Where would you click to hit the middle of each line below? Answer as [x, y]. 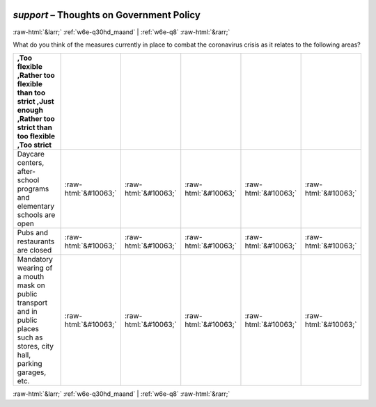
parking [30, 364]
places [28, 329]
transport [32, 303]
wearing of [35, 268]
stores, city [36, 346]
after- [26, 172]
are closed [34, 250]
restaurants [36, 241]
